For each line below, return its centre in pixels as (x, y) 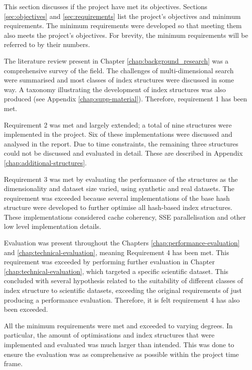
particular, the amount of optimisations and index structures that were (109, 335)
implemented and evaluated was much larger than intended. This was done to (119, 344)
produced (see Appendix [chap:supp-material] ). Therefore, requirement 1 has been (126, 99)
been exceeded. (26, 309)
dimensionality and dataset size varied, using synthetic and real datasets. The (119, 188)
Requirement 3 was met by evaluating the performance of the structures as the (121, 179)
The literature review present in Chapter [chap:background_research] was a (116, 60)
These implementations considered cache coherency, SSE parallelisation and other (125, 217)
